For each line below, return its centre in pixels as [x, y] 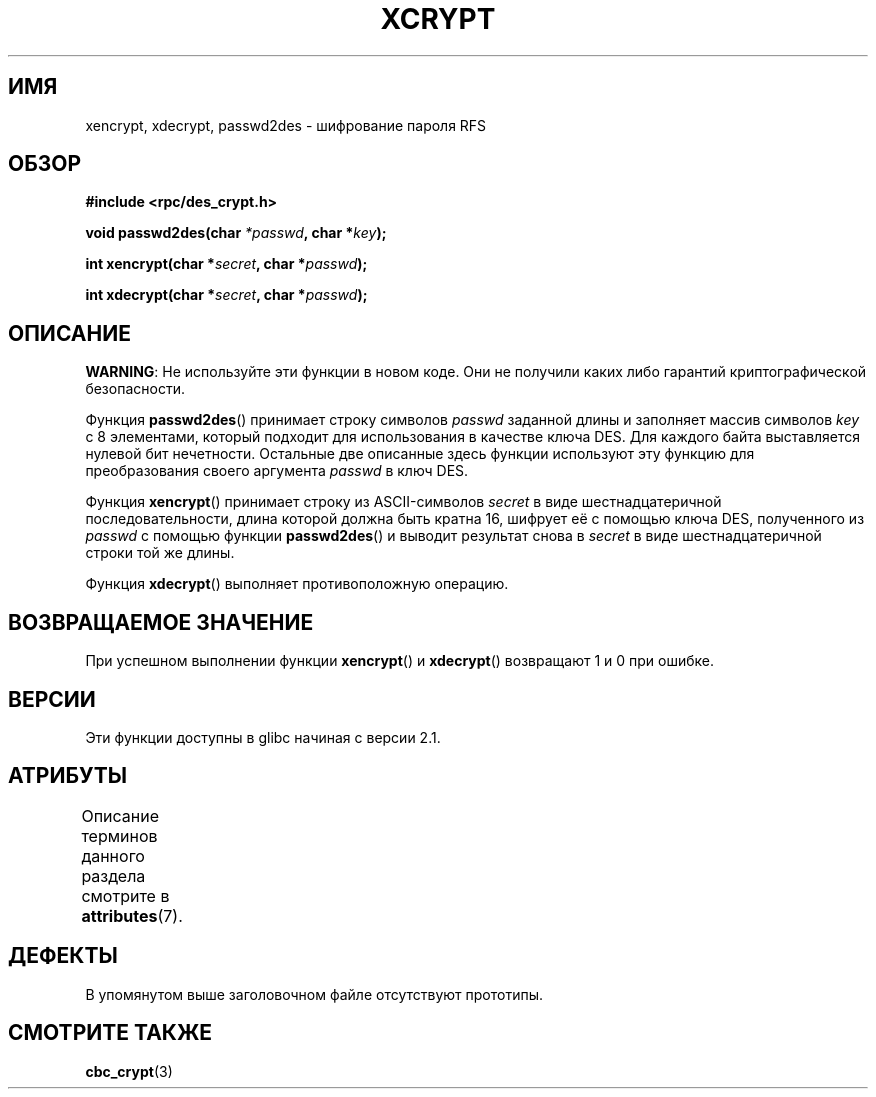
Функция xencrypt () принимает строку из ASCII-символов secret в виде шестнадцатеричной [403, 502]
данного [113, 855]
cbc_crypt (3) [129, 1071]
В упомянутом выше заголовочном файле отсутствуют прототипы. [314, 994]
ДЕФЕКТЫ [63, 956]
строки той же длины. [160, 553]
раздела [113, 875]
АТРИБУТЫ [68, 776]
